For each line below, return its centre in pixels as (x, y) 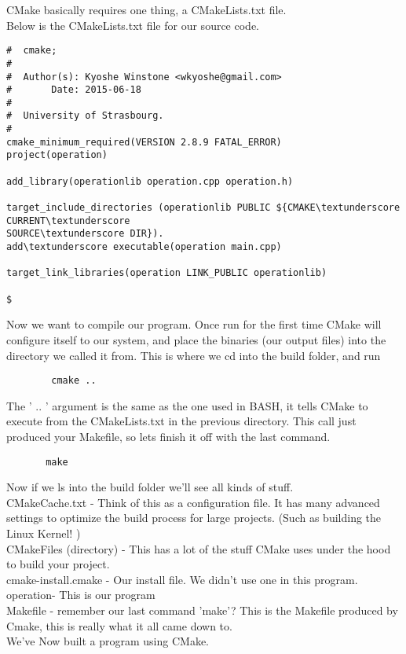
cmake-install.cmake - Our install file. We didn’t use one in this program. (182, 579)
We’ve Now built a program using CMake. (108, 641)
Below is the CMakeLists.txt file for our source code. (133, 25)
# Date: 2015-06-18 (74, 90)
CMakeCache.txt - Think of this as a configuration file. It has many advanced (193, 502)
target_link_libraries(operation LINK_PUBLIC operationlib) (167, 273)
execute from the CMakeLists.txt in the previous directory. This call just (181, 421)
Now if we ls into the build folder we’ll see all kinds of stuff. (150, 487)
